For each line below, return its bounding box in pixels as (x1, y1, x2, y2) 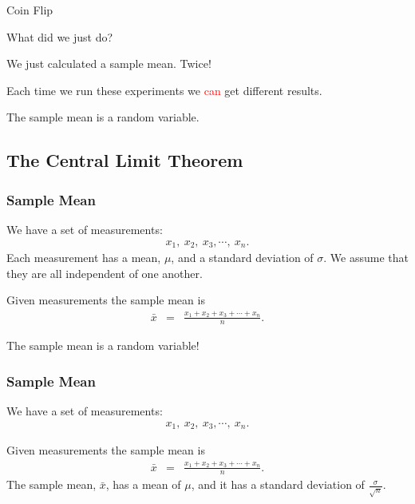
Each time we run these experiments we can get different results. (6, 81, 322, 98)
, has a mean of (105, 476, 181, 493)
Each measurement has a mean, (6, 249, 161, 266)
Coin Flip (6, 2, 53, 18)
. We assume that (323, 249, 409, 266)
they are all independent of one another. (6, 264, 203, 281)
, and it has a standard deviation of (191, 476, 365, 493)
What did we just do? (6, 28, 113, 45)
